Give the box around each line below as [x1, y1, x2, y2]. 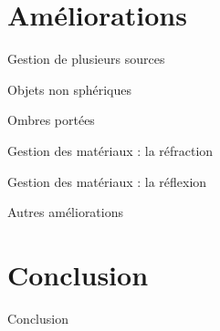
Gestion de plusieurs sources [7, 49, 165, 68]
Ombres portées [7, 110, 95, 129]
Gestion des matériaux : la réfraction [7, 140, 214, 160]
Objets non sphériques [7, 79, 132, 98]
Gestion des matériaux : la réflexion [7, 171, 207, 191]
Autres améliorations [7, 202, 124, 222]
